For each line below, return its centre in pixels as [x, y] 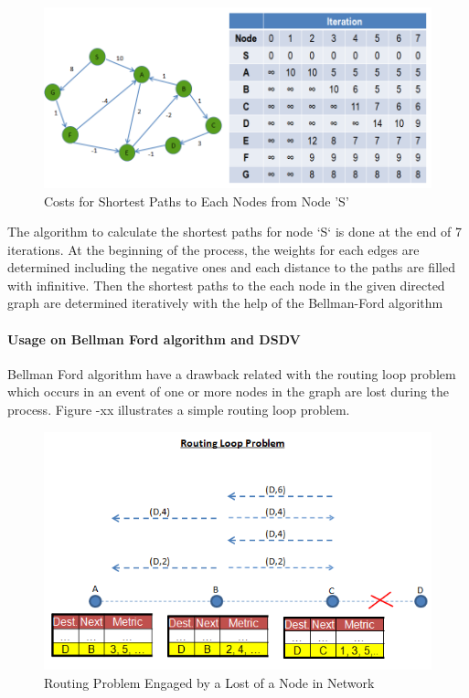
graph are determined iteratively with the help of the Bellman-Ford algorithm [225, 303]
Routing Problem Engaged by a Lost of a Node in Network [209, 682]
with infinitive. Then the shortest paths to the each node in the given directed [226, 285]
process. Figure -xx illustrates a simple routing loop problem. [179, 410]
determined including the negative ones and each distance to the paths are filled [231, 267]
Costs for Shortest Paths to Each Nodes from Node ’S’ [197, 201]
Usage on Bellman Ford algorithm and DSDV [154, 338]
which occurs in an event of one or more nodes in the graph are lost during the [229, 391]
